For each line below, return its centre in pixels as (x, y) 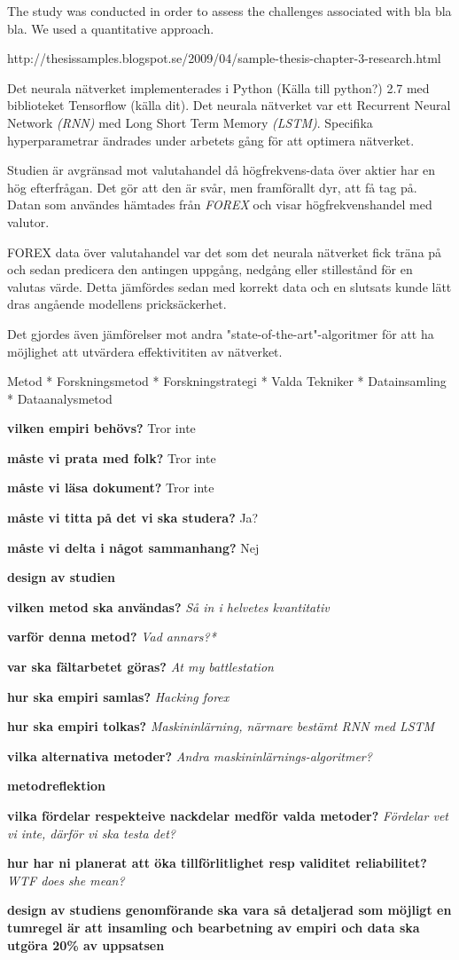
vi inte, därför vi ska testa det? (92, 833)
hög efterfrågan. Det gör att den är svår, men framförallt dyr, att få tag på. (212, 187)
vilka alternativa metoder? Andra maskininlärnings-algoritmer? (190, 755)
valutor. (28, 221)
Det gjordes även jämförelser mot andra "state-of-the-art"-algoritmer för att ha (221, 333)
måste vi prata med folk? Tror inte (112, 457)
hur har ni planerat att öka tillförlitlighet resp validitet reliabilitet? (217, 863)
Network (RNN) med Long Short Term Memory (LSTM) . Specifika (190, 122)
